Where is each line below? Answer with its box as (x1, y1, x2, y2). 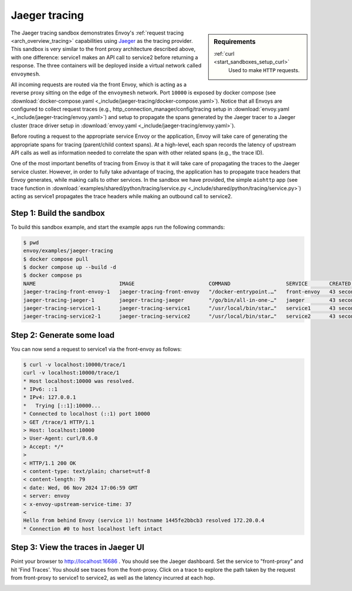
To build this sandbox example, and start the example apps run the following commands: (11, 223, 225, 230)
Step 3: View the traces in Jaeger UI (11, 542, 145, 552)
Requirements (214, 38, 256, 46)
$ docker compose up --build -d (23, 264, 117, 271)
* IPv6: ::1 (23, 386, 58, 393)
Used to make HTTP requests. (228, 66, 300, 73)
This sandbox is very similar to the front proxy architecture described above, (11, 46, 196, 53)
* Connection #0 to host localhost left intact (23, 525, 163, 532)
